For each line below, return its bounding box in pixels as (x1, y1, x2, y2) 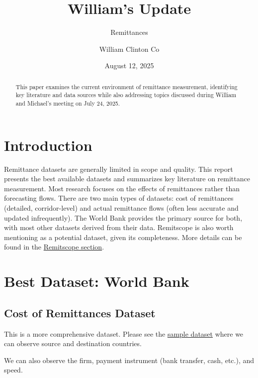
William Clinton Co (99, 43, 160, 54)
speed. (4, 365, 23, 375)
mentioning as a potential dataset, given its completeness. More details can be (4, 232, 242, 242)
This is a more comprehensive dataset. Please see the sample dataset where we (4, 328, 244, 339)
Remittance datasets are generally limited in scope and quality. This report (4, 163, 233, 174)
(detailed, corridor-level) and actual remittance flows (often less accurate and (4, 202, 239, 213)
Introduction (4, 134, 92, 155)
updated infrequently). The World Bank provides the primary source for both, (4, 212, 243, 223)
